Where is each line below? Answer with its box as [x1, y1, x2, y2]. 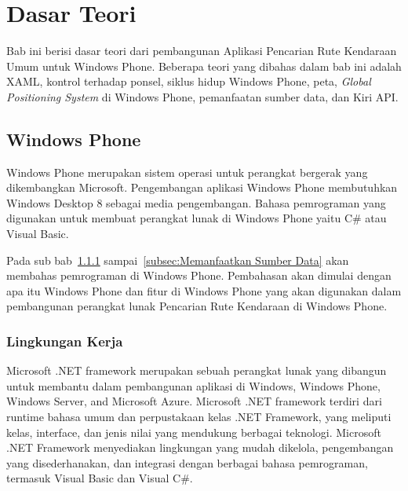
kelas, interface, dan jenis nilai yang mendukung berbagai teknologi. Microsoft [6, 423, 381, 440]
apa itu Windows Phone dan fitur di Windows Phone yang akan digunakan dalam [6, 282, 402, 299]
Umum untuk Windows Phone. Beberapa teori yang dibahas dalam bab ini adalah [6, 57, 402, 74]
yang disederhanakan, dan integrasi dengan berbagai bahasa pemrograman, [6, 454, 368, 471]
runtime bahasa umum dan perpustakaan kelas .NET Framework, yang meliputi [6, 409, 392, 425]
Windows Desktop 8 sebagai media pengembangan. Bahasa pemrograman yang [6, 194, 386, 211]
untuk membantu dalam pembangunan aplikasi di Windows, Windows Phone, [6, 377, 381, 394]
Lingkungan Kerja [6, 331, 123, 350]
